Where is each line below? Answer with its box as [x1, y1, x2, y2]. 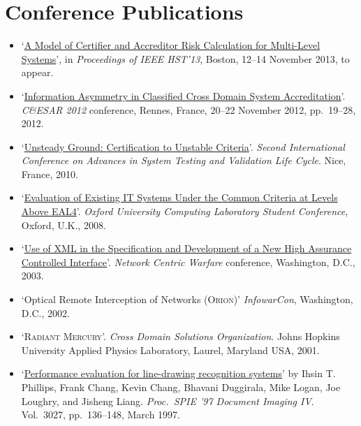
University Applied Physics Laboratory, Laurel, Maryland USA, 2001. [21, 342, 320, 357]
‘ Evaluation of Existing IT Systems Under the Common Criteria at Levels [21, 190, 338, 205]
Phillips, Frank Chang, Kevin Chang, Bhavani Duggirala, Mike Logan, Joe [21, 380, 341, 394]
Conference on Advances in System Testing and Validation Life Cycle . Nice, [21, 153, 346, 168]
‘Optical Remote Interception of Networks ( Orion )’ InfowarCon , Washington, [21, 292, 353, 307]
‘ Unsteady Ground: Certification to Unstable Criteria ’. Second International [21, 139, 345, 154]
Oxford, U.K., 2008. [21, 217, 106, 232]
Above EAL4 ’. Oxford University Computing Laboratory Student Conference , [21, 204, 348, 219]
